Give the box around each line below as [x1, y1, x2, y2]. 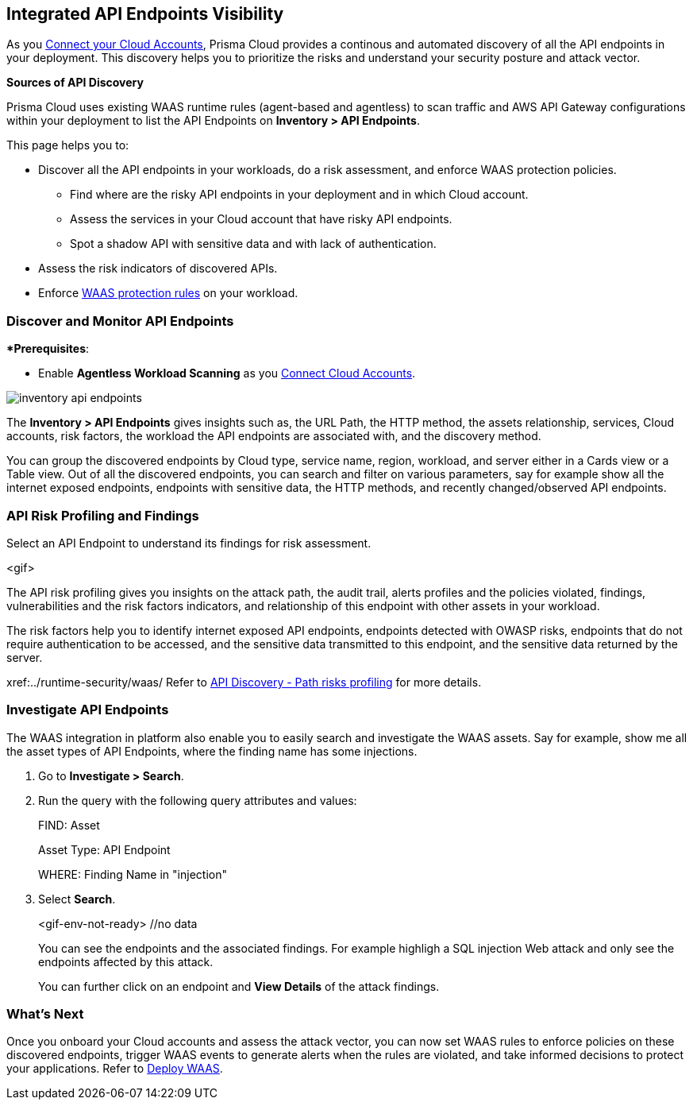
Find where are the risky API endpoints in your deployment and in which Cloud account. [70, 188, 529, 202]
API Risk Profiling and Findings [6, 507, 199, 524]
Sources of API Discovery [6, 75, 144, 90]
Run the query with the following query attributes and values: [38, 793, 357, 807]
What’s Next [6, 1006, 84, 1023]
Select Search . [38, 891, 116, 906]
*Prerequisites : [6, 342, 90, 356]
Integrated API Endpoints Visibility [6, 4, 284, 24]
